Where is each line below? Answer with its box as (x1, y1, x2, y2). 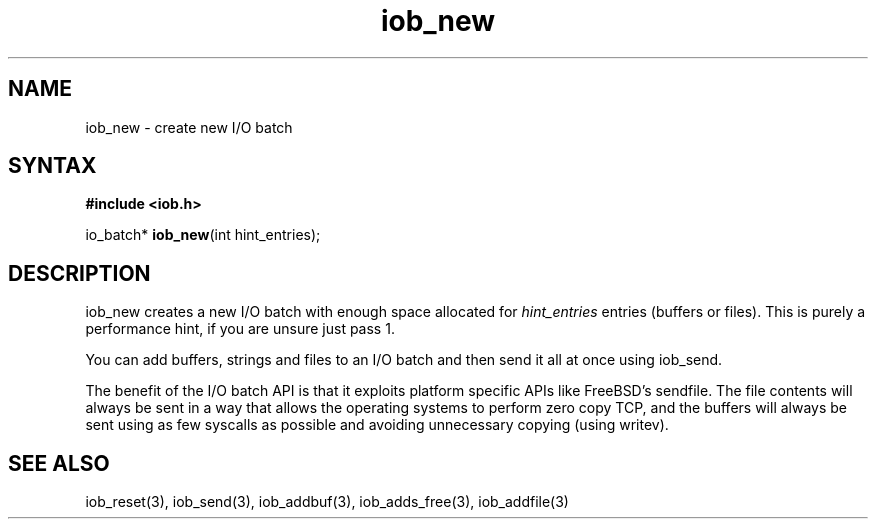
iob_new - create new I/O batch (85, 118, 293, 136)
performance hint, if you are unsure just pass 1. (85, 320, 395, 338)
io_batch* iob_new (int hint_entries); (85, 226, 321, 244)
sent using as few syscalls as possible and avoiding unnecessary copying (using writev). (85, 416, 669, 434)
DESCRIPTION (8, 260, 151, 286)
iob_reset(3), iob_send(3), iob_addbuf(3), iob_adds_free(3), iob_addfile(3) (85, 493, 569, 511)
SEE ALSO (8, 450, 110, 476)
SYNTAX (8, 153, 97, 179)
